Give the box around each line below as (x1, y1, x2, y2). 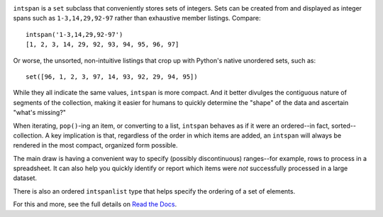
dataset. (13, 174, 38, 182)
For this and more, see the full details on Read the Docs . (13, 200, 177, 208)
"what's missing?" (13, 108, 67, 117)
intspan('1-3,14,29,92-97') (26, 30, 123, 38)
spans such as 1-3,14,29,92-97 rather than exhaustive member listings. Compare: (13, 14, 261, 23)
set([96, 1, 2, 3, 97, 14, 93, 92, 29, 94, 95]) (26, 72, 198, 81)
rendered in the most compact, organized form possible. (13, 141, 178, 150)
